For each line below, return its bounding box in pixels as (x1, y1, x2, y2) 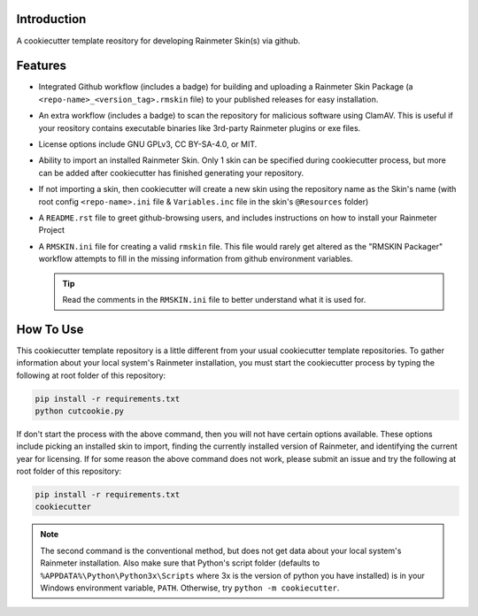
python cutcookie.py (35, 405, 124, 416)
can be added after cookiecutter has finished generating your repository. (38, 167, 305, 178)
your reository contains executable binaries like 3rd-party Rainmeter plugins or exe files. (38, 122, 361, 133)
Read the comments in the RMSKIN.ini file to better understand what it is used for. (62, 294, 366, 304)
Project (38, 225, 66, 235)
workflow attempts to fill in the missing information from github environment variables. (38, 253, 353, 265)
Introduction (16, 12, 87, 27)
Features (16, 58, 66, 73)
